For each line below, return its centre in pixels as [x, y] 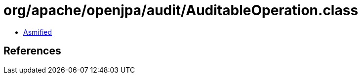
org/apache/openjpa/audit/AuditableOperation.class [181, 10]
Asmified [38, 32]
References [32, 51]
